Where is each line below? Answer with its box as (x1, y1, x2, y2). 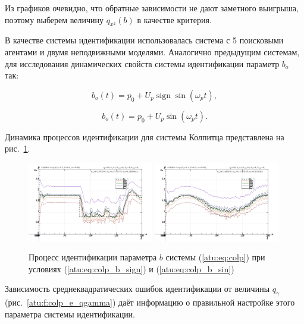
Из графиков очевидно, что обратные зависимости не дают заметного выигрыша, (5, 2, 299, 14)
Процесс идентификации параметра (29, 251, 157, 263)
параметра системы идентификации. (5, 307, 136, 320)
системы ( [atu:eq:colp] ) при (165, 251, 265, 263)
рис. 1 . (5, 142, 30, 155)
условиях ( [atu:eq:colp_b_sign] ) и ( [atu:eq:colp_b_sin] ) (29, 262, 234, 275)
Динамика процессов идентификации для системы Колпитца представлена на (5, 130, 284, 143)
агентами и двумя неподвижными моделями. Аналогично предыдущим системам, (5, 45, 300, 58)
